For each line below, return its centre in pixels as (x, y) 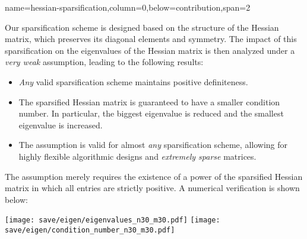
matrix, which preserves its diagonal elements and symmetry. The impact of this (151, 39)
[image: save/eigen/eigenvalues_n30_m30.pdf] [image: (113, 220)
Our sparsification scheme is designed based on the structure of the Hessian (142, 27)
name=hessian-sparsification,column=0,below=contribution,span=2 (128, 7)
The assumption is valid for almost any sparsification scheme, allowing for (153, 145)
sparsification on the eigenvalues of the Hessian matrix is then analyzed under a (150, 50)
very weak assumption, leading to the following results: (104, 62)
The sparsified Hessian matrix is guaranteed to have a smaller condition (149, 101)
